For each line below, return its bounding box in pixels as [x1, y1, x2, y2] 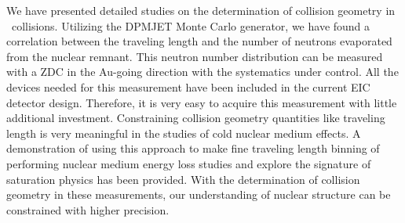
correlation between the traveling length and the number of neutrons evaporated [6, 33, 392, 49]
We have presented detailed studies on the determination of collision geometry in [6, 2, 396, 18]
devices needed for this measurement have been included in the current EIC [6, 78, 370, 95]
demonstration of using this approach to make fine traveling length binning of [6, 140, 380, 156]
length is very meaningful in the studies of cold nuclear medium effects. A [6, 124, 361, 141]
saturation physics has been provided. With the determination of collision [6, 171, 360, 187]
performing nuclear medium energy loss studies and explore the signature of [6, 155, 371, 171]
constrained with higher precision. [6, 201, 170, 218]
